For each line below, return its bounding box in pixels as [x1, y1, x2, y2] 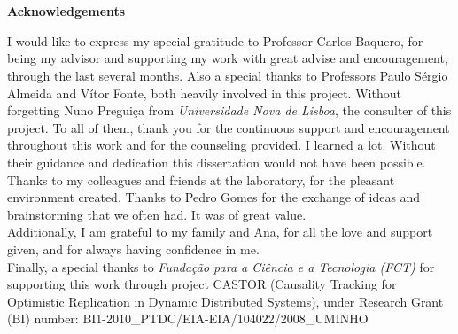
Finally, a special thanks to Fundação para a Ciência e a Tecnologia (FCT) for [7, 257, 435, 276]
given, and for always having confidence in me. [7, 239, 260, 258]
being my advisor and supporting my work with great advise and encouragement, [7, 49, 448, 67]
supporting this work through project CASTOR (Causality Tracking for [7, 275, 397, 293]
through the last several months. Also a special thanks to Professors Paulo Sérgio [7, 66, 448, 84]
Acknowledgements [7, 2, 126, 20]
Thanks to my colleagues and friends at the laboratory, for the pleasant [7, 170, 395, 189]
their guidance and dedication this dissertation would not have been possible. [7, 152, 426, 171]
